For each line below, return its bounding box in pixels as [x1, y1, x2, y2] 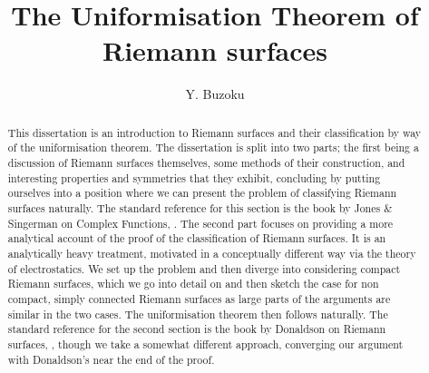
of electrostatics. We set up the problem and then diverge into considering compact [7, 260, 401, 276]
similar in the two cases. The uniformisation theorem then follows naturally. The [7, 306, 388, 321]
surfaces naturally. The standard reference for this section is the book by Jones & [7, 200, 393, 215]
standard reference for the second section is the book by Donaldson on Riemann [7, 321, 386, 337]
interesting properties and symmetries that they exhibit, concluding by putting [7, 170, 381, 185]
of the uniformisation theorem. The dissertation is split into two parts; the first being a [7, 140, 419, 155]
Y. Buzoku [185, 84, 245, 103]
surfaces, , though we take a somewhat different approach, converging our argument [7, 336, 404, 351]
